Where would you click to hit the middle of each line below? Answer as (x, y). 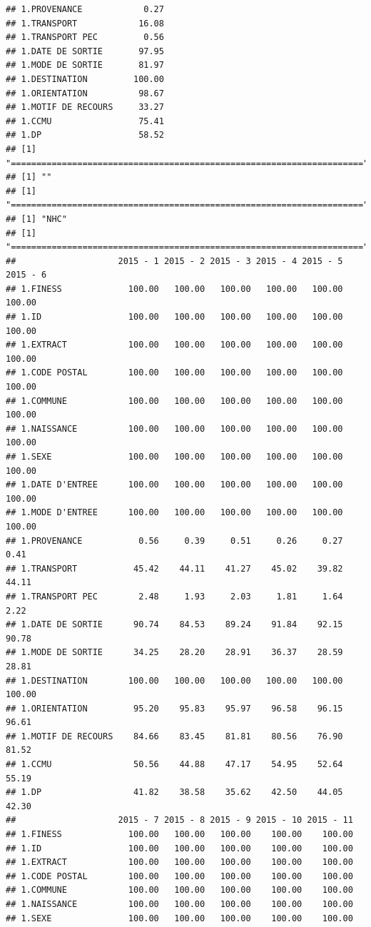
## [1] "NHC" (36, 219)
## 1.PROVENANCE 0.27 (85, 9)
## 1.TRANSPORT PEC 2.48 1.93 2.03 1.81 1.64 (174, 596)
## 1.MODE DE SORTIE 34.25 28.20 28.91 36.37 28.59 (174, 653)
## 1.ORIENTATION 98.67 (85, 93)
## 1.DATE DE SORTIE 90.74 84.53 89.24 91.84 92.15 (174, 625)
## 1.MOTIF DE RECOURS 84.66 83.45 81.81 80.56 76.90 (174, 736)
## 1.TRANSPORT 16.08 (85, 23)
